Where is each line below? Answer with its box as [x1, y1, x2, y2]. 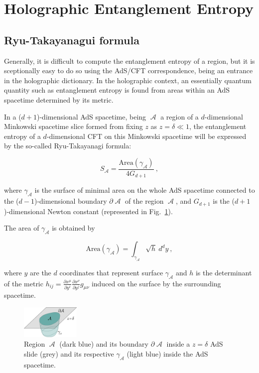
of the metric [4, 278, 43, 288]
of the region [125, 196, 164, 206]
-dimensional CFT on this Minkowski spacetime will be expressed [46, 130, 247, 141]
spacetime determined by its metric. [4, 94, 114, 105]
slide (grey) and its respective [24, 348, 114, 359]
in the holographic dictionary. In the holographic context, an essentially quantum [4, 75, 252, 85]
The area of [4, 223, 39, 233]
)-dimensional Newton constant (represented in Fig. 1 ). [4, 206, 173, 216]
